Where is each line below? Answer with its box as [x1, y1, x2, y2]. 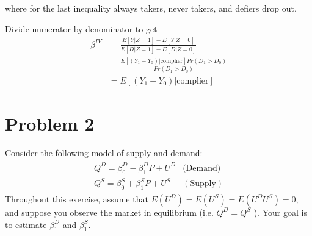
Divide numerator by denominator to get [5, 22, 158, 35]
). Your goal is [253, 206, 307, 218]
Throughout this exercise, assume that [5, 192, 148, 205]
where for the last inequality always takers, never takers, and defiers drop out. [5, 2, 297, 14]
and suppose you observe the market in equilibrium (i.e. [5, 206, 214, 218]
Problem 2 [5, 110, 95, 135]
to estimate [5, 218, 47, 231]
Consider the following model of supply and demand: [5, 146, 203, 159]
